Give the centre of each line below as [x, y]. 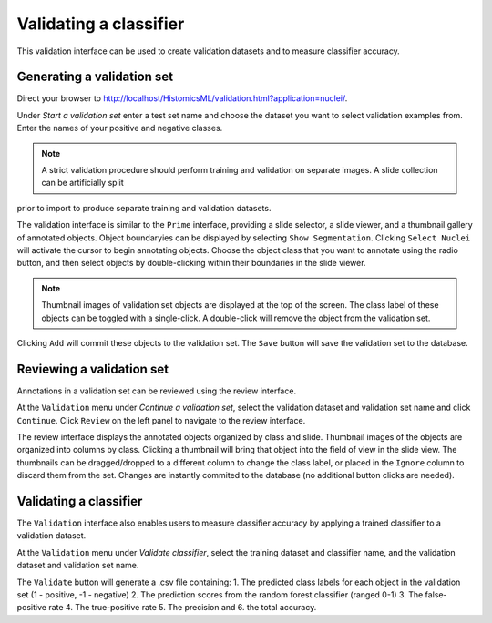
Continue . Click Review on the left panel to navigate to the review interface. [161, 420]
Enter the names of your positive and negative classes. [120, 128]
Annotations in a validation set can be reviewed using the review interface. [156, 391]
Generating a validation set [95, 77]
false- [436, 595]
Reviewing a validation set [92, 369]
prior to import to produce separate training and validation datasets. [144, 208]
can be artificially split [82, 183]
